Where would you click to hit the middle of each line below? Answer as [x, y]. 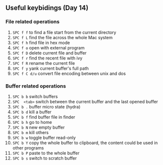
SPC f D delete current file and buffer [49, 53]
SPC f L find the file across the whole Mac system [63, 37]
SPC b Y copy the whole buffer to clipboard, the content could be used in [85, 143]
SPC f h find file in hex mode [41, 43]
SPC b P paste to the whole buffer [46, 153]
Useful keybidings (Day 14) [47, 8]
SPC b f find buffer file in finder [44, 117]
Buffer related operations [36, 86]
